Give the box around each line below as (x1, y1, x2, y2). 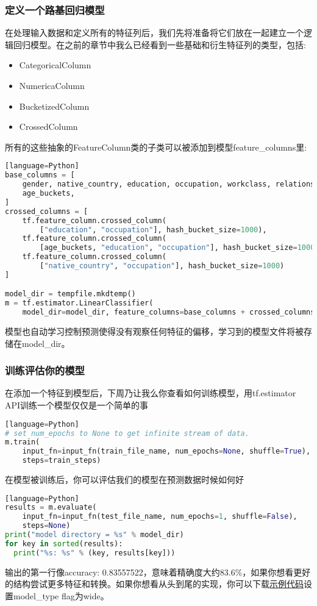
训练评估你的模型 (5, 363, 85, 378)
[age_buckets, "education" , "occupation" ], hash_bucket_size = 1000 (40, 243, 315, 252)
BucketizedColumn (19, 99, 90, 112)
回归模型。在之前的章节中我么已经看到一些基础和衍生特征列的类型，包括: (13, 38, 306, 51)
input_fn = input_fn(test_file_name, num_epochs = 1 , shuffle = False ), (22, 512, 297, 521)
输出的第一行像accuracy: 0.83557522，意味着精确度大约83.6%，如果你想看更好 (5, 565, 311, 578)
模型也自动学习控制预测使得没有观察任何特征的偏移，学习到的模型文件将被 (5, 325, 304, 338)
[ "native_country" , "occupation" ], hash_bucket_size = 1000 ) (40, 262, 285, 270)
